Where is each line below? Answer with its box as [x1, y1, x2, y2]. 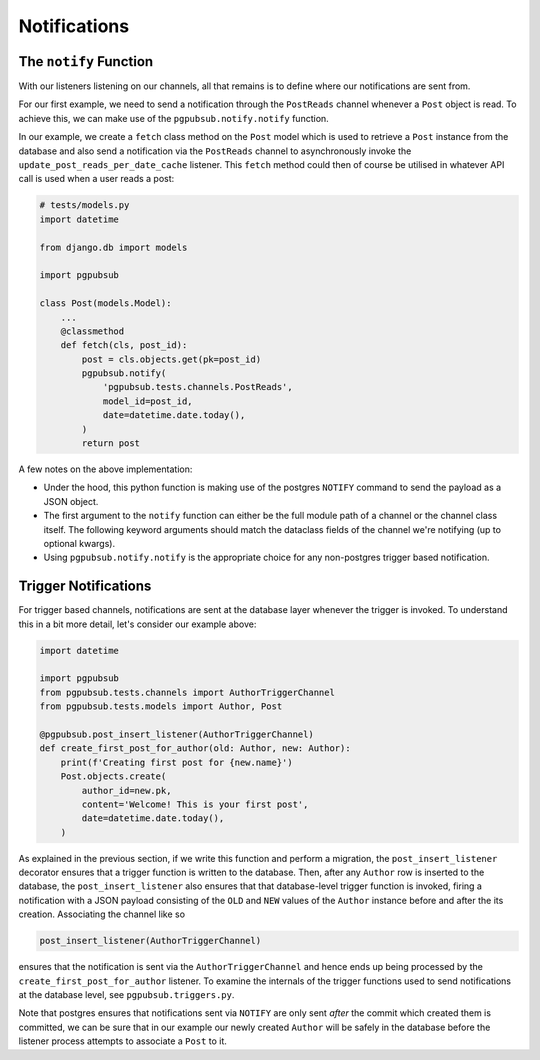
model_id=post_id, [102, 395, 194, 407]
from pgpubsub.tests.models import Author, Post [39, 701, 283, 712]
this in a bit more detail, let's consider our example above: [18, 618, 257, 630]
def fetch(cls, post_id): [60, 340, 188, 351]
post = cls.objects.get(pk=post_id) [81, 353, 262, 365]
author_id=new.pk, [81, 785, 172, 796]
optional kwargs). [43, 537, 115, 549]
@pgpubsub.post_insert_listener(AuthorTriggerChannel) [39, 728, 314, 740]
